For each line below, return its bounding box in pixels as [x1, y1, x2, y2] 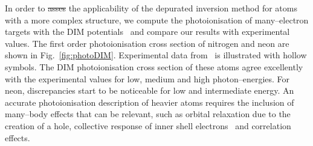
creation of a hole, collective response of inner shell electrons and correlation [5, 119, 291, 132]
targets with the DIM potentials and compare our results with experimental [5, 25, 290, 38]
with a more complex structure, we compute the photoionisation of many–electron [5, 13, 309, 26]
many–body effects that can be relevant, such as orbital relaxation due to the [5, 108, 291, 120]
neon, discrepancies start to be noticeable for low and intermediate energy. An [5, 84, 294, 97]
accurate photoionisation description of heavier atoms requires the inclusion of [5, 96, 294, 108]
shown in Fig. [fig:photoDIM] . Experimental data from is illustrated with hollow [5, 49, 307, 61]
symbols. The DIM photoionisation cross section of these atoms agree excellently [5, 60, 303, 73]
